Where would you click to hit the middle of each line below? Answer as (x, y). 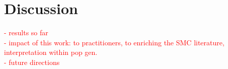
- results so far (26, 32)
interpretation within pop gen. (51, 52)
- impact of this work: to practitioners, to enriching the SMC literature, (114, 42)
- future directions (32, 62)
